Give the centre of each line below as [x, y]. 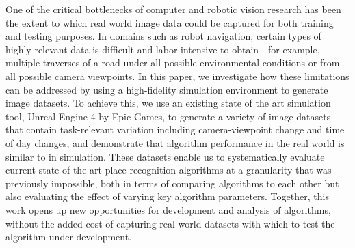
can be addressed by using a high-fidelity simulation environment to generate [167, 89]
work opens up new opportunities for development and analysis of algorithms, [168, 209]
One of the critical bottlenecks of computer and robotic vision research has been [173, 9]
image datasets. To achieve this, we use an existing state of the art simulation [168, 103]
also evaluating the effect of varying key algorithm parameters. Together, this [167, 196]
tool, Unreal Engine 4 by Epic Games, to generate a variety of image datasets [168, 116]
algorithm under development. [69, 237]
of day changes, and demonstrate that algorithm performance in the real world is [175, 142]
